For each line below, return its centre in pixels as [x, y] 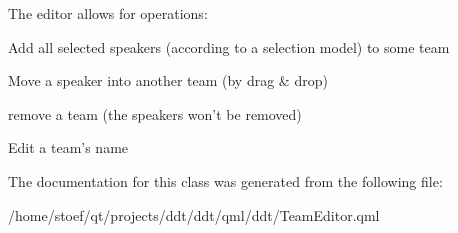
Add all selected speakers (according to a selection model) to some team [229, 46]
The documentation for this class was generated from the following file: [225, 180]
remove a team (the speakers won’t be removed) [155, 113]
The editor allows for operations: [108, 13]
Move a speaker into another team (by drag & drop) [168, 80]
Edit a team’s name [68, 147]
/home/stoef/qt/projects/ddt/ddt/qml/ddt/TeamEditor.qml [194, 214]
